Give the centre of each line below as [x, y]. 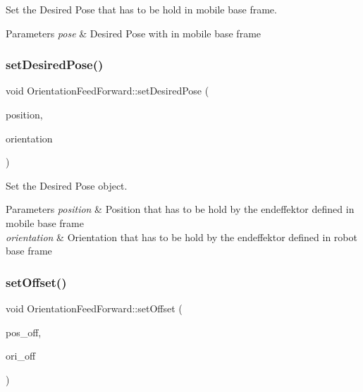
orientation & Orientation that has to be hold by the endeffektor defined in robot [181, 237]
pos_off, [24, 332]
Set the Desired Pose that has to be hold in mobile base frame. [141, 9]
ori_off [21, 356]
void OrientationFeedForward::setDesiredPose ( [107, 91]
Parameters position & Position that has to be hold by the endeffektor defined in [180, 209]
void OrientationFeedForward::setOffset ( [94, 308]
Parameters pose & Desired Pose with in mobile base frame [134, 33]
